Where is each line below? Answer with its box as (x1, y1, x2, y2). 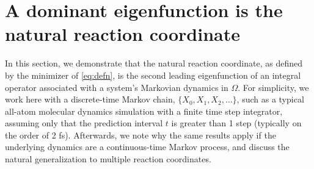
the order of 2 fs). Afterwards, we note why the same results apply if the (5, 128, 276, 141)
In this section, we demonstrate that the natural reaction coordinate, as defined (5, 57, 302, 70)
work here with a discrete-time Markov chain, (5, 93, 175, 106)
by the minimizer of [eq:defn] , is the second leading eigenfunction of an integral (5, 68, 301, 81)
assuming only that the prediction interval (5, 117, 163, 129)
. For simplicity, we (238, 81, 309, 93)
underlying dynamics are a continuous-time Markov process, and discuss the (5, 140, 290, 153)
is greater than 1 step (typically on (171, 117, 302, 129)
